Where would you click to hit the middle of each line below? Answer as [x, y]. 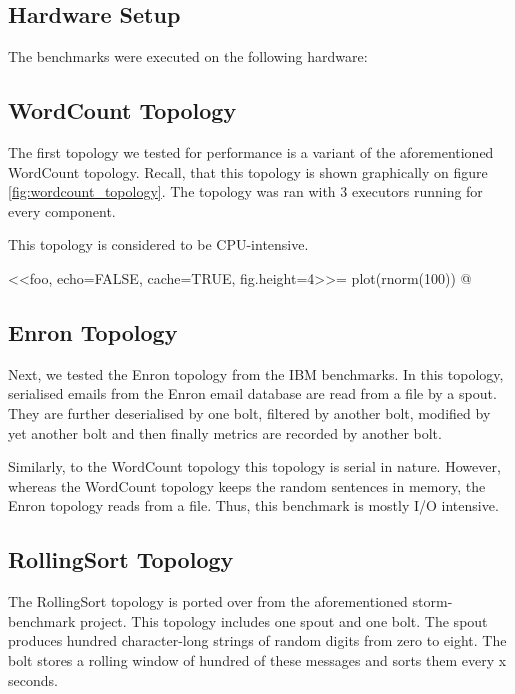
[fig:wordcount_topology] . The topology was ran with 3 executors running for [245, 191]
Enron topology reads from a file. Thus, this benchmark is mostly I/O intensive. [253, 505]
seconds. [33, 679]
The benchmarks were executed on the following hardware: [188, 56]
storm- [432, 601]
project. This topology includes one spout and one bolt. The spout [283, 620]
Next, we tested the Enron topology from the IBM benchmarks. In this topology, [256, 373]
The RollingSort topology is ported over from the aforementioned [208, 601]
